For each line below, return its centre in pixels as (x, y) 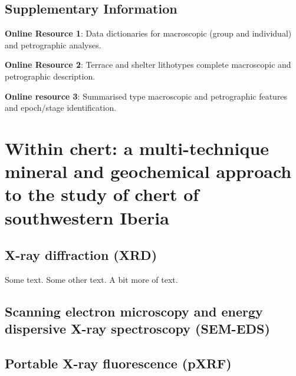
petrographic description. (50, 76)
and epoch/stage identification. (61, 108)
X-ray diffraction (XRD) (81, 255)
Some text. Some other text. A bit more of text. (91, 279)
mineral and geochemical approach (148, 171)
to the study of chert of (102, 194)
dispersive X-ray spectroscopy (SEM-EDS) (137, 329)
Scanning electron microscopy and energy (134, 311)
